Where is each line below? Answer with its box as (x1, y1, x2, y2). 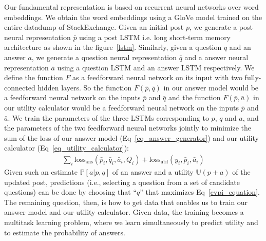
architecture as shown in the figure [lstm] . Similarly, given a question (4, 42, 222, 52)
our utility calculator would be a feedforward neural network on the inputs (4, 102, 239, 113)
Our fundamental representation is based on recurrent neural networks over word (4, 2, 259, 12)
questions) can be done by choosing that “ (4, 187, 137, 197)
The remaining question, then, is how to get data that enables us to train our (4, 196, 248, 207)
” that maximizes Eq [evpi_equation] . (140, 187, 260, 197)
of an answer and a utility (112, 166, 194, 177)
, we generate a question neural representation (31, 51, 177, 62)
